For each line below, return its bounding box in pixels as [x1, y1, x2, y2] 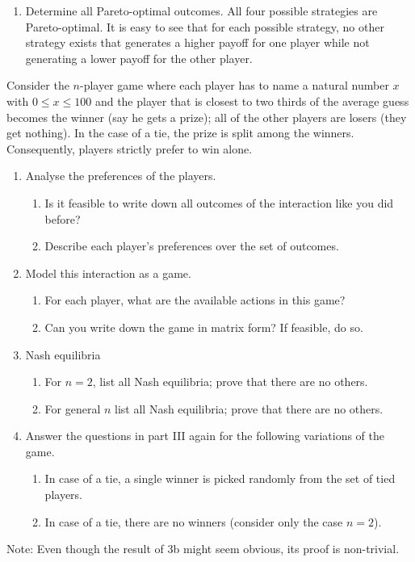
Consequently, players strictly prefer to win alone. [6, 140, 253, 157]
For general [44, 400, 101, 417]
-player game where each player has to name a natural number [79, 77, 389, 94]
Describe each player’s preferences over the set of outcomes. [44, 237, 339, 254]
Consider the [6, 77, 69, 94]
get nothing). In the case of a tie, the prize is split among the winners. [6, 124, 354, 141]
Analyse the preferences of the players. [25, 167, 216, 184]
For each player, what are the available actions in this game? [44, 291, 346, 308]
